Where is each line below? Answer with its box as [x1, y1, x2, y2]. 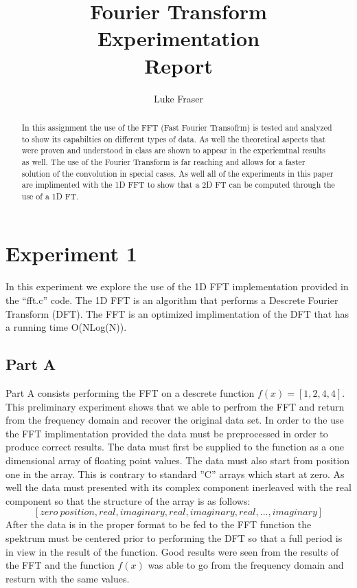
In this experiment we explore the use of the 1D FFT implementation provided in [5, 279, 349, 294]
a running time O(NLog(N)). [5, 320, 127, 334]
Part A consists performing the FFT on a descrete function [5, 386, 255, 400]
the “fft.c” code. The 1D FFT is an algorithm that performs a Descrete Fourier [5, 293, 338, 307]
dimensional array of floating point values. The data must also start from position [5, 453, 350, 467]
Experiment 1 [5, 239, 137, 268]
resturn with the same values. [5, 571, 130, 585]
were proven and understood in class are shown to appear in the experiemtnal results [21, 144, 326, 156]
